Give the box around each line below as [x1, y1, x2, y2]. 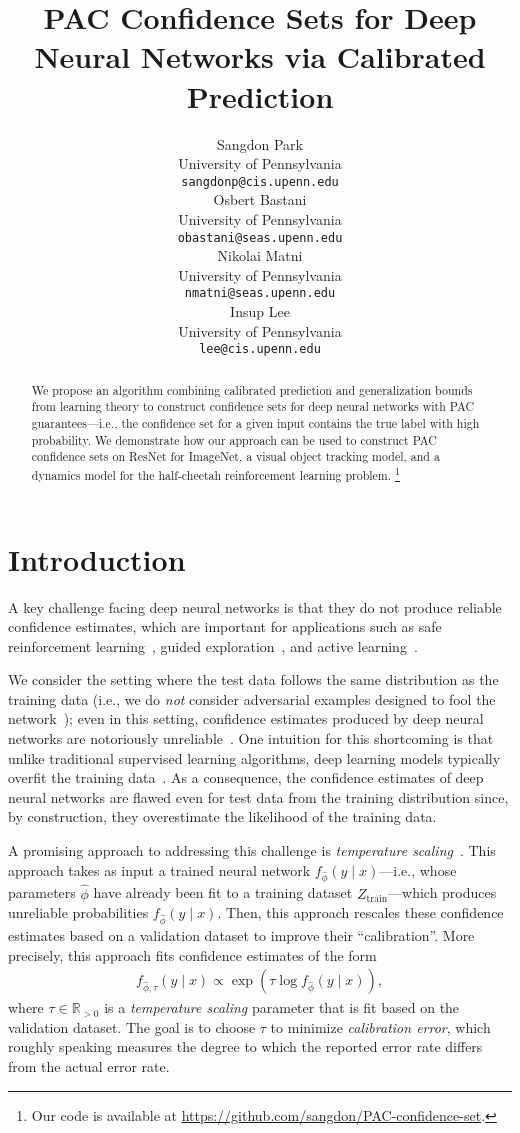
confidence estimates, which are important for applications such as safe [8, 616, 442, 637]
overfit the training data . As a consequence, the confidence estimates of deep [8, 767, 484, 788]
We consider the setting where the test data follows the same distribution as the [8, 669, 499, 690]
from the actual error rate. [8, 1055, 170, 1076]
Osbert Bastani [213, 189, 307, 210]
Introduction [8, 538, 186, 579]
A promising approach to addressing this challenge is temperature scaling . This [8, 840, 496, 861]
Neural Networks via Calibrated [34, 36, 486, 77]
